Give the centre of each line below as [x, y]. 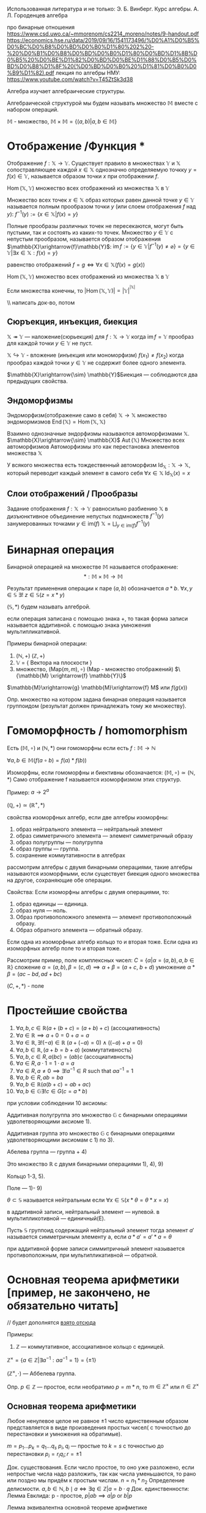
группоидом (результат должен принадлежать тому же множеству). [97, 706]
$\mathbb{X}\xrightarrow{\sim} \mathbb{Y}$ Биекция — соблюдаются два [102, 375]
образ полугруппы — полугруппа [59, 842]
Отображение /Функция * [76, 146]
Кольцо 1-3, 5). [26, 1176]
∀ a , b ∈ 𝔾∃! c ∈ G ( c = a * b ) [52, 1091]
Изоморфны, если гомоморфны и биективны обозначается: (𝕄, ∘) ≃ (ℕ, [101, 772]
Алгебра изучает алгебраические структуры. [66, 91]
